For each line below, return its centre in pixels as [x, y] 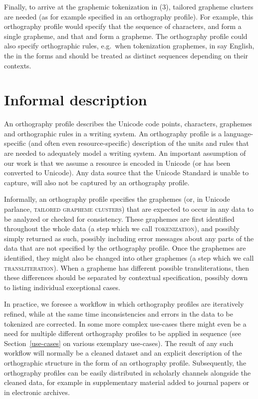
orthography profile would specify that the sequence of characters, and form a [123, 26]
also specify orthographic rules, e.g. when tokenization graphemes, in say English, [129, 46]
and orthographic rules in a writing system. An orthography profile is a [113, 133]
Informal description [76, 100]
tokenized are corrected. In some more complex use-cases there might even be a [125, 323]
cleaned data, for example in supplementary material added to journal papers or [127, 382]
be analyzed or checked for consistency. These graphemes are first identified [119, 218]
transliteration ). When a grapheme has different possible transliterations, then [127, 267]
